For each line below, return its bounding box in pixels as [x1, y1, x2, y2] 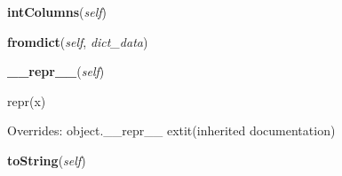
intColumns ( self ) [7, 3, 107, 20]
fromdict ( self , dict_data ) [7, 32, 148, 50]
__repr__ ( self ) [7, 62, 105, 80]
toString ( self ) [7, 150, 86, 169]
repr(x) [7, 91, 46, 110]
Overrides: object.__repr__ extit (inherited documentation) [7, 121, 336, 140]
